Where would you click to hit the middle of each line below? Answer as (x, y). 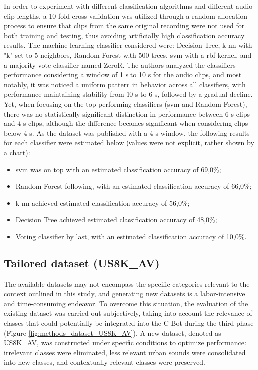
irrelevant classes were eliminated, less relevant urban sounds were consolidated (125, 352)
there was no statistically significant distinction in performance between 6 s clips (127, 113)
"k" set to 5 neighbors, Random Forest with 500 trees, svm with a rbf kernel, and (128, 55)
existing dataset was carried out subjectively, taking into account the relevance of (128, 313)
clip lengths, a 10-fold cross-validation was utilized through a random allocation (126, 16)
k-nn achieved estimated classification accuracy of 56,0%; (103, 202)
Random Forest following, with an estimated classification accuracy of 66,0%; (133, 186)
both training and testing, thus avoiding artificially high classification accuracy (124, 35)
